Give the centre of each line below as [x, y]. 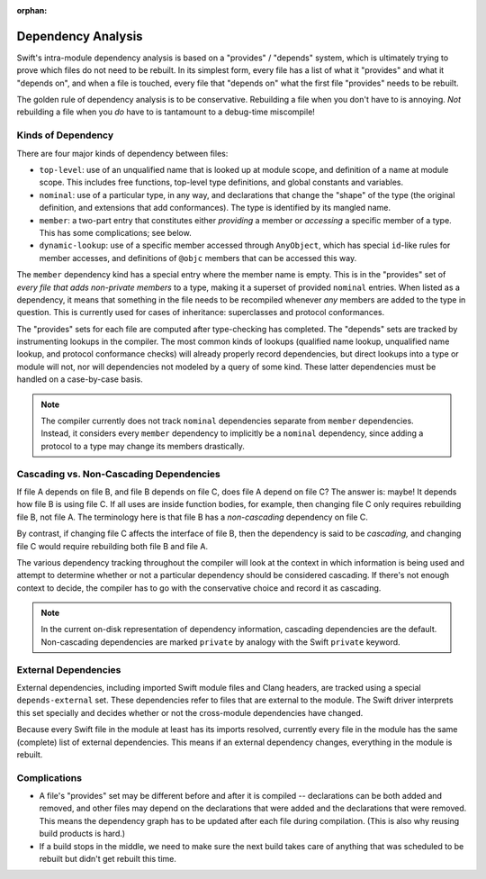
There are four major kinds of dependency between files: [122, 153]
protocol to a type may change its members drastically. [143, 446]
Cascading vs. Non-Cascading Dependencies [118, 474]
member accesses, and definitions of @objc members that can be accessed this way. [198, 258]
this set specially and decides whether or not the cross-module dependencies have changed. [190, 712]
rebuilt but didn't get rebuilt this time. [108, 859]
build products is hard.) [82, 834]
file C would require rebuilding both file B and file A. [112, 546]
